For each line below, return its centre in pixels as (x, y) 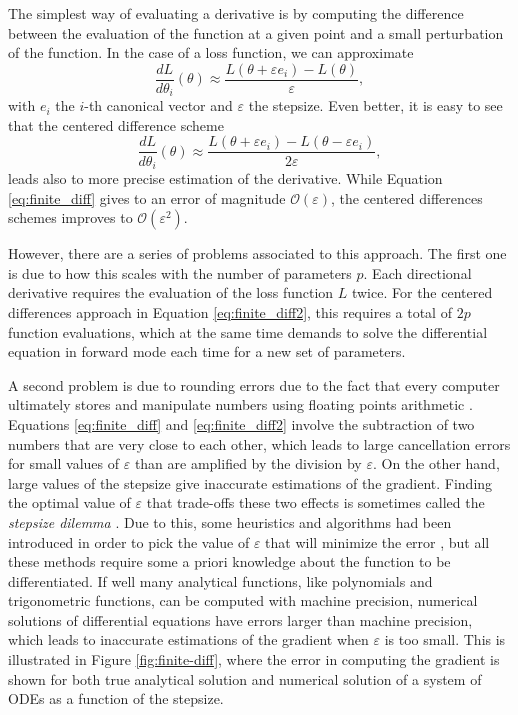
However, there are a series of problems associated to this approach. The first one (257, 253)
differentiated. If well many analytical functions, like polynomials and (220, 580)
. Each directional (417, 272)
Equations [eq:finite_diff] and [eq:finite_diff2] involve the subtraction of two (241, 423)
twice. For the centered (422, 292)
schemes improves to (70, 217)
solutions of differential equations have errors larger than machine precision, (240, 619)
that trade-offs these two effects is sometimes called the (315, 502)
